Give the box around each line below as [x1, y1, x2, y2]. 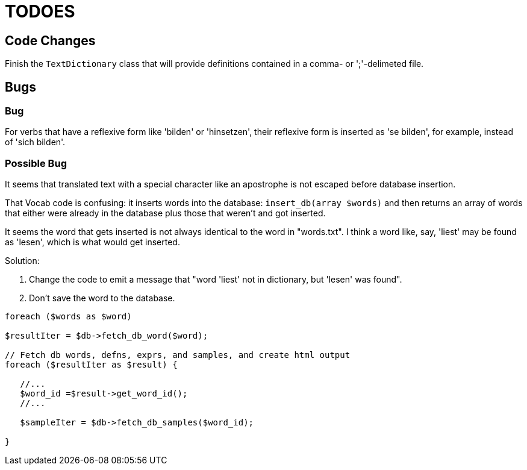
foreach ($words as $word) [5, 312, 132, 322]
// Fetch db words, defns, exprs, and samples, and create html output [5, 350, 351, 360]
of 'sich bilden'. [5, 137, 66, 148]
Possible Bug [5, 157, 67, 169]
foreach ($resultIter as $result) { [5, 360, 178, 370]
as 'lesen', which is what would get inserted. [5, 237, 180, 248]
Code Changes [5, 33, 96, 48]
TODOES [5, 1, 75, 22]
